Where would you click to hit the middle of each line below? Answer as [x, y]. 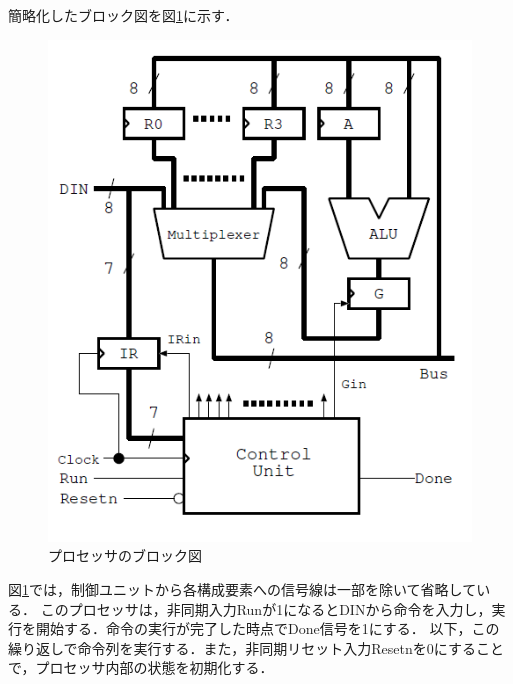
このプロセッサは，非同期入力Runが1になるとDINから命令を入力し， [266, 608]
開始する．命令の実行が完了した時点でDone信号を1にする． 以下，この [267, 628]
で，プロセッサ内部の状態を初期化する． [141, 667]
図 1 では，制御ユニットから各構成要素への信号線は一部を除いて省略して [242, 589]
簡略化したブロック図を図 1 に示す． [123, 15]
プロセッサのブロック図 [125, 555]
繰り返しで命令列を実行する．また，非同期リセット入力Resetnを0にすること [256, 647]
